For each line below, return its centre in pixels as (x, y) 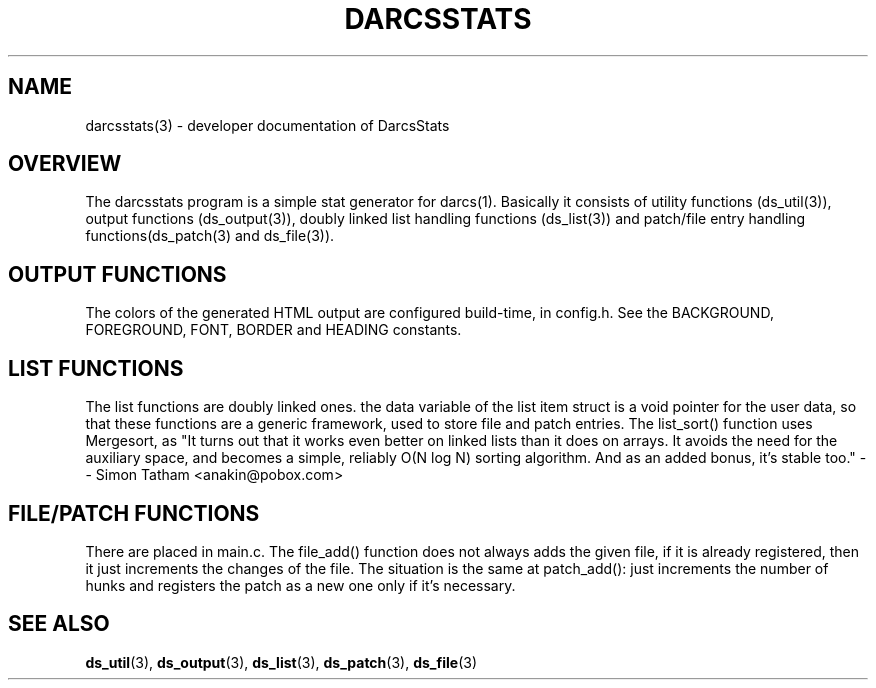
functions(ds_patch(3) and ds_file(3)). (210, 236)
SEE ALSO (59, 624)
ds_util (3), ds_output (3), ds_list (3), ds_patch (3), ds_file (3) (281, 662)
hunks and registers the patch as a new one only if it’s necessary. (300, 585)
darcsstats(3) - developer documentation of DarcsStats (267, 125)
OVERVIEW (65, 164)
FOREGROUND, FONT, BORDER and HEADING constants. (273, 330)
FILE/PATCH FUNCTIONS (134, 513)
